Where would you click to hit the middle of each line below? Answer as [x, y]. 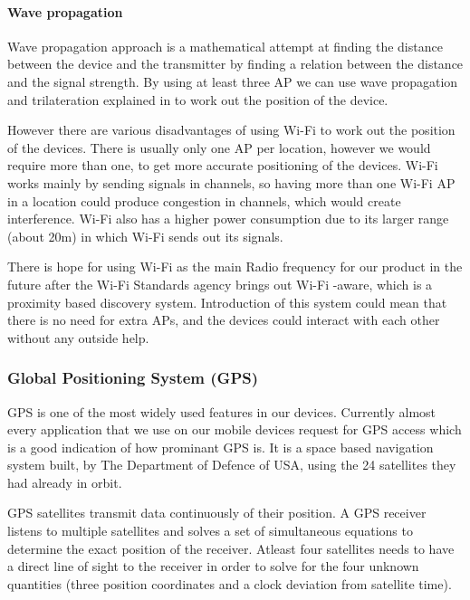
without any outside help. [78, 337]
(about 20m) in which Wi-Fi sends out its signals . [145, 236]
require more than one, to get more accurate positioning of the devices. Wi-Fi [223, 165]
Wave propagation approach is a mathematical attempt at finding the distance [225, 46]
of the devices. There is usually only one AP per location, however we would [219, 147]
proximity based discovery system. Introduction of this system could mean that [227, 302]
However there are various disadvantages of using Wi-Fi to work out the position [231, 130]
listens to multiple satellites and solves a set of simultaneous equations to [210, 531]
